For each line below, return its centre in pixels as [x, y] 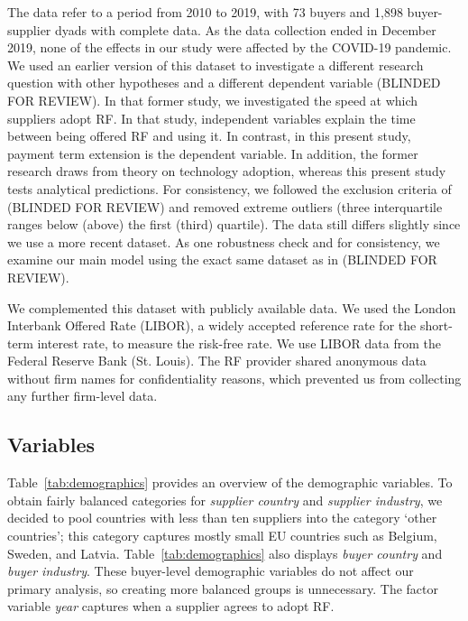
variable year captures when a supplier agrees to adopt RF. [171, 606]
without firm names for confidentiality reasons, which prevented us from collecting [234, 378]
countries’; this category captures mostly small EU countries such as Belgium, [222, 536]
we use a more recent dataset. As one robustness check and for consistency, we [224, 241]
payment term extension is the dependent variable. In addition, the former [213, 153]
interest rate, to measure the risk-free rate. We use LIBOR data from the [239, 343]
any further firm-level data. [83, 396]
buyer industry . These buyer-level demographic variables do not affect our [211, 571]
